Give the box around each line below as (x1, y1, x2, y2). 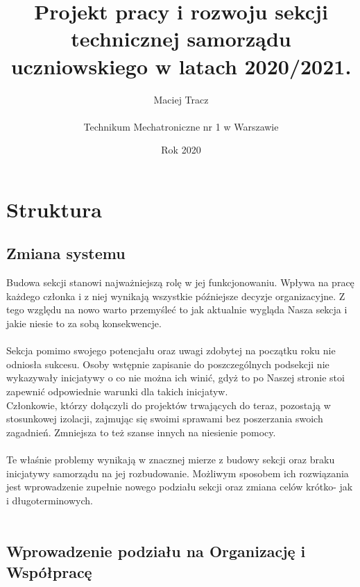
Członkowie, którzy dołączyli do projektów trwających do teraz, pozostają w (6, 397, 331, 412)
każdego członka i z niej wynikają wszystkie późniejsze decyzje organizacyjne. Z (6, 288, 345, 303)
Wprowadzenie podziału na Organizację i (6, 540, 306, 562)
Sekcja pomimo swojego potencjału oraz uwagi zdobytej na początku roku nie (6, 343, 336, 358)
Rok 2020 (161, 142, 201, 157)
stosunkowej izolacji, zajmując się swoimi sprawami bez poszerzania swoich (6, 411, 323, 426)
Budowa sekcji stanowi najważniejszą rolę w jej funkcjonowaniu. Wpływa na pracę (6, 275, 354, 290)
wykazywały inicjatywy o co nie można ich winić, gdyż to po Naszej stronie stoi (6, 370, 345, 385)
